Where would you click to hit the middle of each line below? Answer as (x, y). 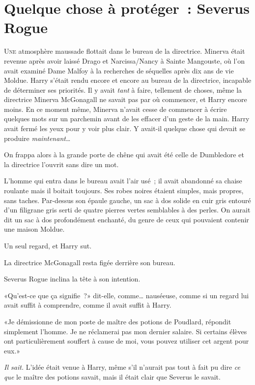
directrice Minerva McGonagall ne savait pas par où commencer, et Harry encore (126, 99)
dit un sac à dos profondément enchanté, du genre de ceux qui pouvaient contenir (127, 219)
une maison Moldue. (34, 229)
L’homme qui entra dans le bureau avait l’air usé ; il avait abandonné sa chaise (123, 181)
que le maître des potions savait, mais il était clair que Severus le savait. (112, 376)
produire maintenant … (37, 138)
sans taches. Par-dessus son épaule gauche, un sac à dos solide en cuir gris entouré (127, 200)
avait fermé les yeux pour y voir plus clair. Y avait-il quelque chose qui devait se (125, 128)
